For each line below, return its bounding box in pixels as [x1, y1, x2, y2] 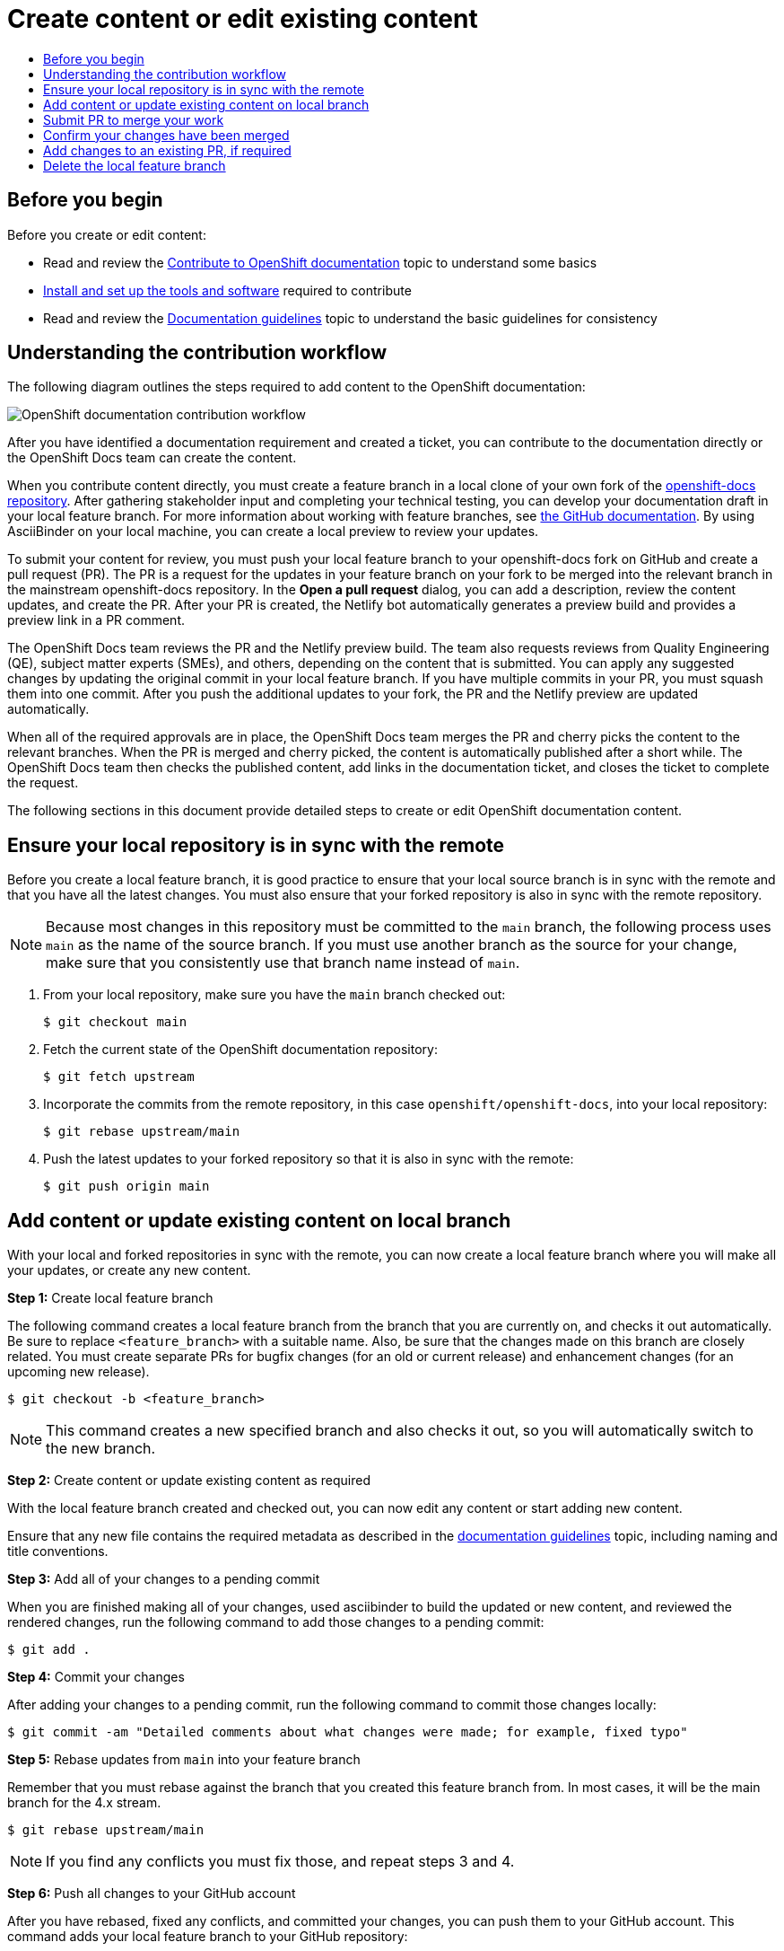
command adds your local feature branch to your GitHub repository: [7, 1929, 408, 1945]
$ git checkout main [43, 1015, 187, 1030]
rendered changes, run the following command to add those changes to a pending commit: [7, 1614, 544, 1630]
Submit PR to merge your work [43, 111, 224, 127]
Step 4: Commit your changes [7, 1669, 185, 1685]
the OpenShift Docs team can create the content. [7, 450, 297, 466]
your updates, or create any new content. [7, 1262, 251, 1279]
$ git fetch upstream [43, 1069, 195, 1085]
